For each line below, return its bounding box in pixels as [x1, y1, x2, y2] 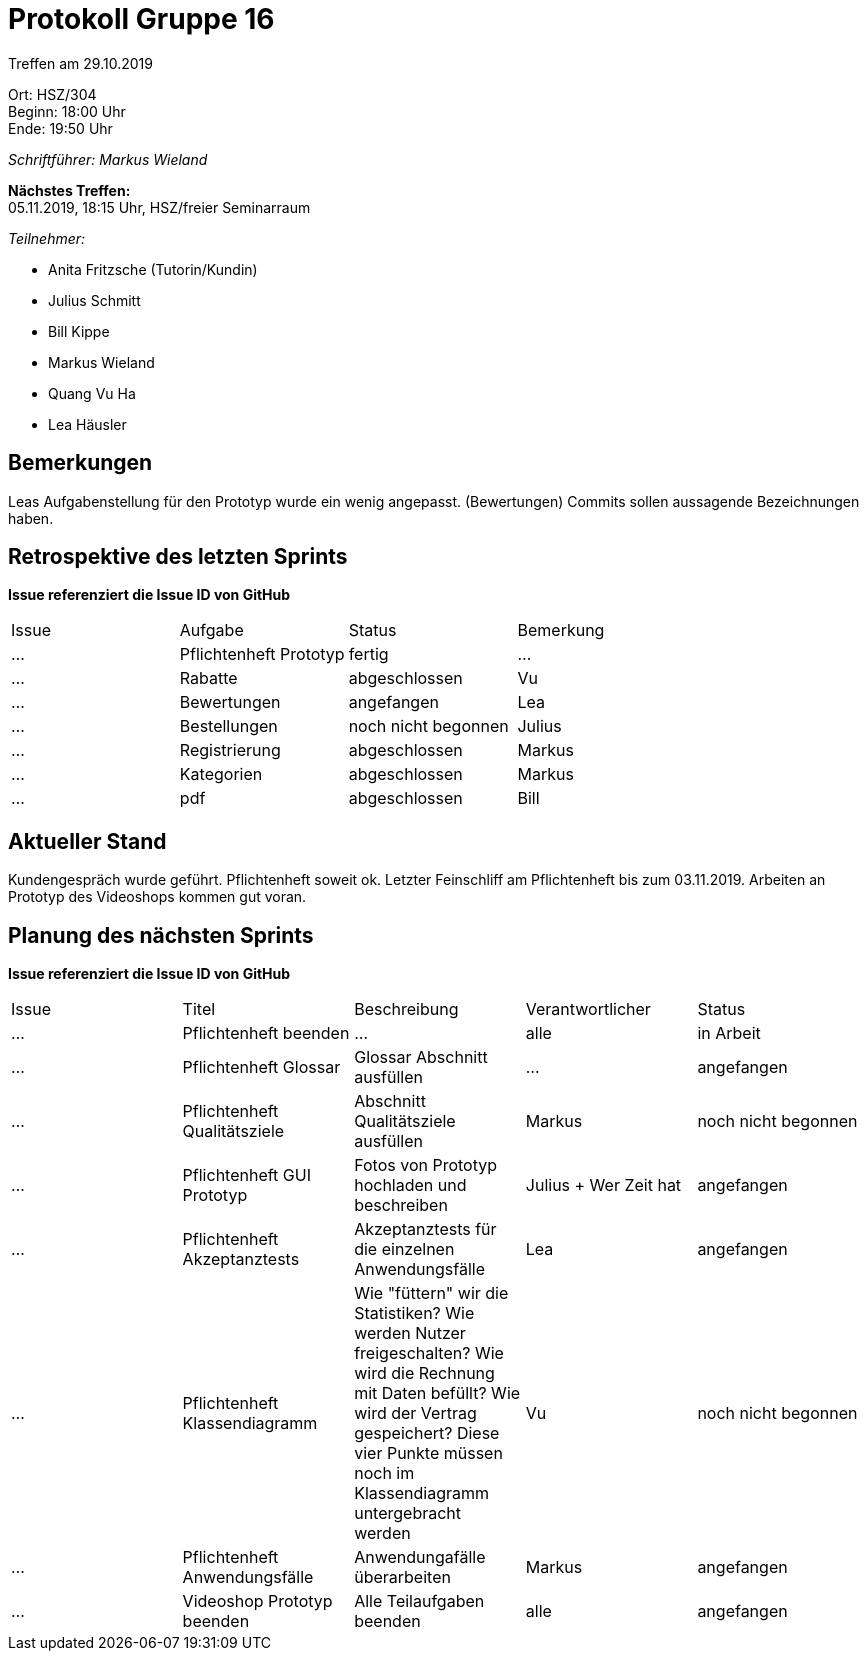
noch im [354, 1463, 415, 1484]
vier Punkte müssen [354, 1443, 503, 1464]
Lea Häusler [48, 415, 127, 433]
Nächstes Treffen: [8, 181, 131, 199]
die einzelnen [354, 1239, 455, 1260]
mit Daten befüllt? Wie [354, 1383, 521, 1404]
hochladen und [354, 1175, 467, 1196]
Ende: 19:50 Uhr [8, 119, 113, 137]
